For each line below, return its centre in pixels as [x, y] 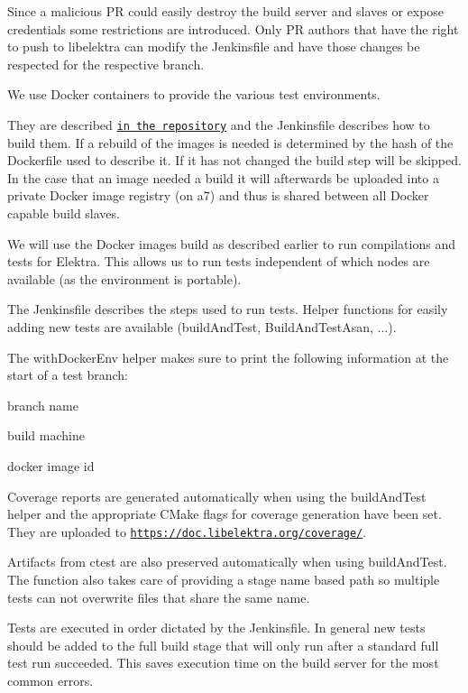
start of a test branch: [68, 375]
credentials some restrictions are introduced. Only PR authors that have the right [233, 28]
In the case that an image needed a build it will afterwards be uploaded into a [223, 177]
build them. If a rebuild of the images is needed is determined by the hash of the [230, 142]
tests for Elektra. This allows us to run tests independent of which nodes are [219, 261]
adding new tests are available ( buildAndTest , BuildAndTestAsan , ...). [202, 326]
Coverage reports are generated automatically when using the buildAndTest [217, 496]
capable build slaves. [64, 213]
